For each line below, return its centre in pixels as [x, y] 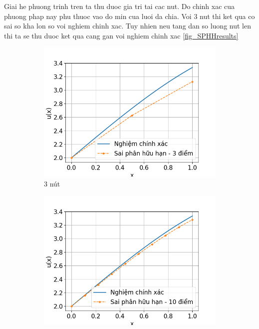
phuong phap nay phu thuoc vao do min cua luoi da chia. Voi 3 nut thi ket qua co [129, 16]
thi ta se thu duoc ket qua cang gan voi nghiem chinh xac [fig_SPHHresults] [121, 35]
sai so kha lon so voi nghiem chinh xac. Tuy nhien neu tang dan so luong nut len [128, 26]
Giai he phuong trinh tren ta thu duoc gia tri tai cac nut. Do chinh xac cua [120, 6]
